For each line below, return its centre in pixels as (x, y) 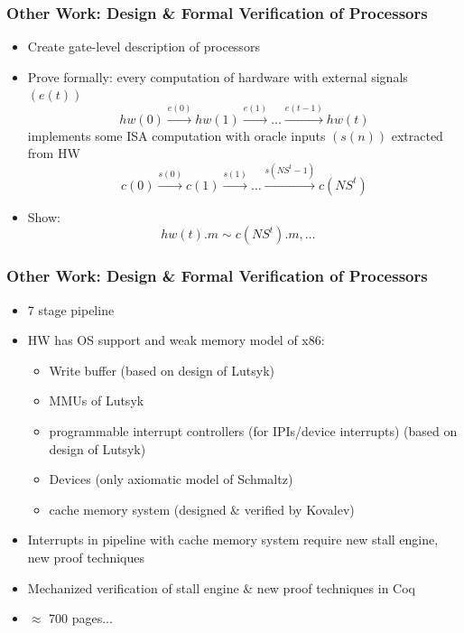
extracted (417, 135)
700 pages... (81, 618)
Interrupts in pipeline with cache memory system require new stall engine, (233, 540)
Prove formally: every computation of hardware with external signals (218, 76)
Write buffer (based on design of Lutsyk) (162, 370)
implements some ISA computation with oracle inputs (176, 135)
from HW (54, 153)
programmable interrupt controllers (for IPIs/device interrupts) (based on (253, 430)
